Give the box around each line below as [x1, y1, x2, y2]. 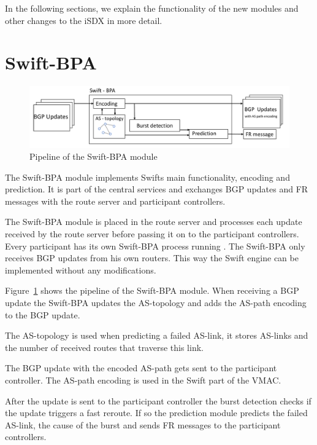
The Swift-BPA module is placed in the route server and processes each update [5, 215, 302, 228]
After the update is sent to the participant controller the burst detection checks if [5, 394, 311, 407]
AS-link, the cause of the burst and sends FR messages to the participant [5, 418, 281, 431]
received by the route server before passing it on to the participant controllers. [5, 227, 299, 240]
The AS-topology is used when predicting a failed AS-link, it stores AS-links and [5, 329, 308, 342]
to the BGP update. [5, 308, 80, 321]
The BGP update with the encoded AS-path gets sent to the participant [5, 361, 277, 374]
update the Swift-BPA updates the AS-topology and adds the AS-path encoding [5, 296, 307, 309]
